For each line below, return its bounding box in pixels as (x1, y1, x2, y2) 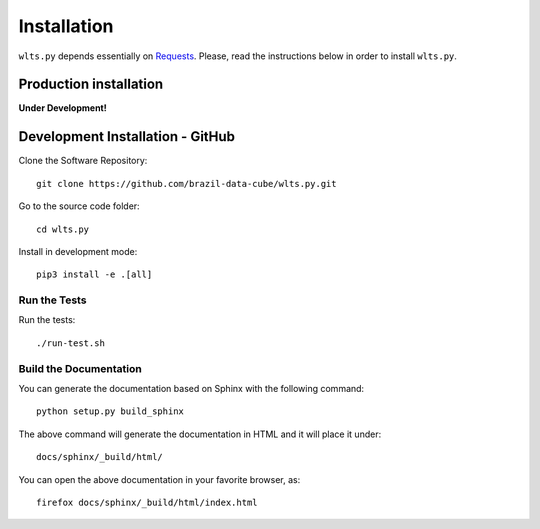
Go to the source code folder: (18, 200, 140, 212)
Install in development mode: (18, 245, 138, 257)
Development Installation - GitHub (18, 128, 235, 145)
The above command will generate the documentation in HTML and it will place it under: (18, 428, 382, 440)
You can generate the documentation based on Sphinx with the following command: (18, 382, 365, 394)
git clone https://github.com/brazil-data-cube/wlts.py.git (36, 178, 337, 189)
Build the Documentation (18, 361, 142, 375)
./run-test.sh (36, 337, 105, 349)
